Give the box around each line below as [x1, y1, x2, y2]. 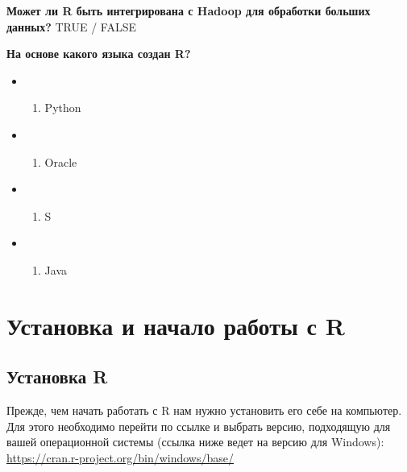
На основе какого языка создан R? [6, 45, 191, 62]
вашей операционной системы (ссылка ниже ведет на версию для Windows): [6, 433, 384, 450]
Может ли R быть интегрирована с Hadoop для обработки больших [6, 2, 371, 19]
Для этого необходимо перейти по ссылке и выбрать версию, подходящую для [6, 417, 391, 434]
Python [44, 99, 81, 116]
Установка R [6, 364, 108, 389]
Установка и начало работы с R [6, 308, 345, 342]
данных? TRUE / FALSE [6, 18, 136, 35]
